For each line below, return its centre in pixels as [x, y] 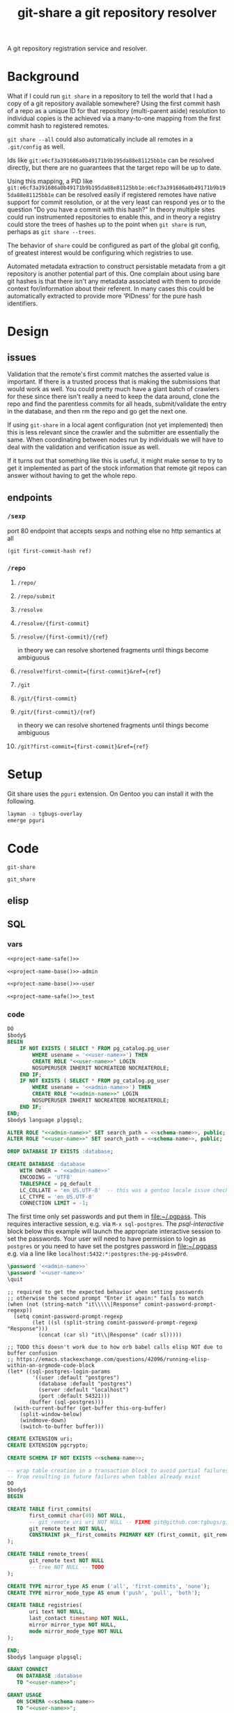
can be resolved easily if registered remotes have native [136, 195]
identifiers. [23, 304]
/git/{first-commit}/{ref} [56, 712]
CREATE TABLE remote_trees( [48, 1554]
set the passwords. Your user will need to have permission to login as [107, 1239]
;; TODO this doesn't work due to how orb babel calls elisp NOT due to [115, 1347]
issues [22, 357]
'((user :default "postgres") [76, 1378]
